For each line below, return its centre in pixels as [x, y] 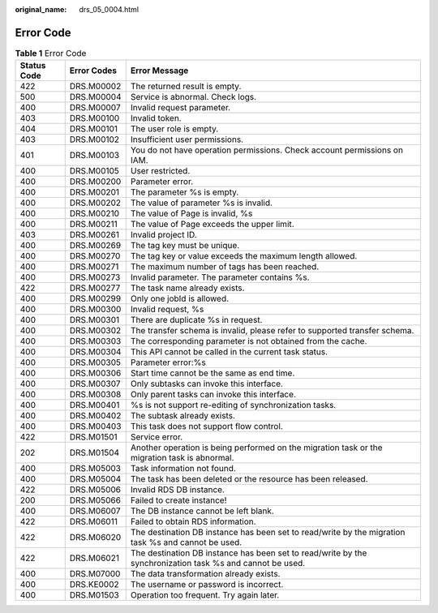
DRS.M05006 [95, 490]
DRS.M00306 [95, 373]
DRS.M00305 [95, 362]
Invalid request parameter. [180, 108]
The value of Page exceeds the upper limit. [213, 225]
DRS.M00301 [94, 320]
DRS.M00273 [95, 277]
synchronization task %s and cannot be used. [218, 564]
